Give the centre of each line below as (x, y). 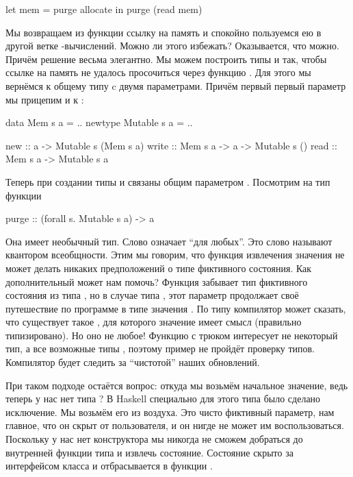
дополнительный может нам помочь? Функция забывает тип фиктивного (157, 281)
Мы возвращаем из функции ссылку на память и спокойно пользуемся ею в (164, 32)
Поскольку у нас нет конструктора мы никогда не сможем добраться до (154, 439)
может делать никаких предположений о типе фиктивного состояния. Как (159, 268)
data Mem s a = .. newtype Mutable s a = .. (99, 122)
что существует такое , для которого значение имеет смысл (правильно (154, 322)
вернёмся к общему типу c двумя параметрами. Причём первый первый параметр (176, 85)
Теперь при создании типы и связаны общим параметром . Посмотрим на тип (168, 181)
